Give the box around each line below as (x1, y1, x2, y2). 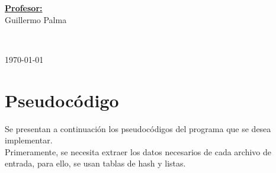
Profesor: (5, 2, 43, 14)
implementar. (5, 134, 53, 146)
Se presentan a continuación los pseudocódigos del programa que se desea (5, 122, 271, 134)
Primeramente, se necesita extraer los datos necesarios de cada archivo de (5, 145, 271, 158)
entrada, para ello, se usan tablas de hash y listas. (5, 157, 186, 169)
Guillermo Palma (5, 13, 67, 25)
